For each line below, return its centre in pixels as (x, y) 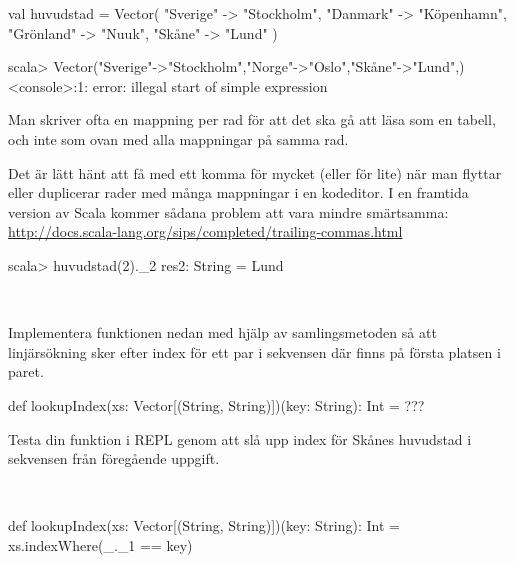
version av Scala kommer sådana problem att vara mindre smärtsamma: (228, 211)
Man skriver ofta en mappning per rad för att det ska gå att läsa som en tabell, (252, 119)
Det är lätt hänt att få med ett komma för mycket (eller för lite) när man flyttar (255, 172)
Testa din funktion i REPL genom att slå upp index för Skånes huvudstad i (240, 438)
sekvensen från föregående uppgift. (114, 458)
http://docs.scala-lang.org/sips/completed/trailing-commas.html (205, 231)
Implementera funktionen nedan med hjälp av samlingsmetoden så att (222, 332)
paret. (26, 371)
